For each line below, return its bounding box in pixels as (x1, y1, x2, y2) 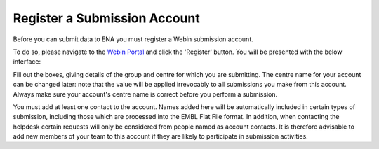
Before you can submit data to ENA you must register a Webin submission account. (13, 35, 253, 43)
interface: (13, 57, 41, 66)
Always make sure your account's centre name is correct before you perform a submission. (13, 90, 277, 98)
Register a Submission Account (13, 10, 200, 26)
